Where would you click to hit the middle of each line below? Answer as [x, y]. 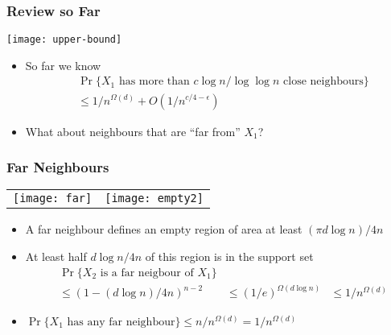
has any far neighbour [121, 323]
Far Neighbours [58, 167]
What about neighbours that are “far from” [133, 131]
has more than [154, 82]
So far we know [63, 65]
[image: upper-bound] [64, 40]
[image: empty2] [154, 199]
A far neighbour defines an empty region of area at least [164, 229]
